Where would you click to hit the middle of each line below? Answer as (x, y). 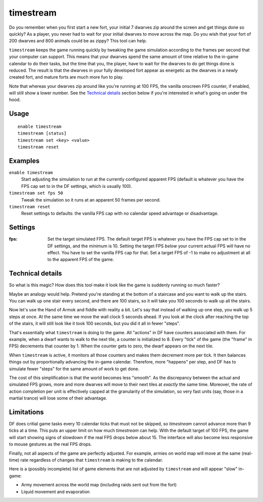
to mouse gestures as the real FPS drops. (50, 444)
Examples (24, 161)
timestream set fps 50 (36, 193)
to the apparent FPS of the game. (81, 260)
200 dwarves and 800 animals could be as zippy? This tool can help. (78, 41)
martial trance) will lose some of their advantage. (58, 398)
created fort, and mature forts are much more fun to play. (66, 77)
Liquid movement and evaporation (56, 492)
